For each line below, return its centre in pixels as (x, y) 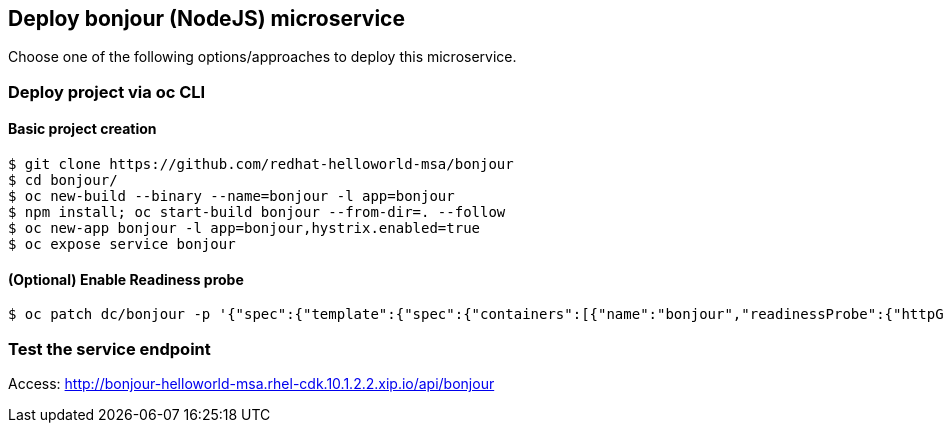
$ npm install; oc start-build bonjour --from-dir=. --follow (257, 212)
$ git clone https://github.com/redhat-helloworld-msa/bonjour (261, 164)
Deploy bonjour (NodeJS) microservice (206, 18)
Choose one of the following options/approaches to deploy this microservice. (262, 57)
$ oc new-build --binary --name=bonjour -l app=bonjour (231, 196)
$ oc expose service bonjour (122, 244)
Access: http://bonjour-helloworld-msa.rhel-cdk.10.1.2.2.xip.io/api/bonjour (251, 383)
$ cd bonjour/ (63, 180)
